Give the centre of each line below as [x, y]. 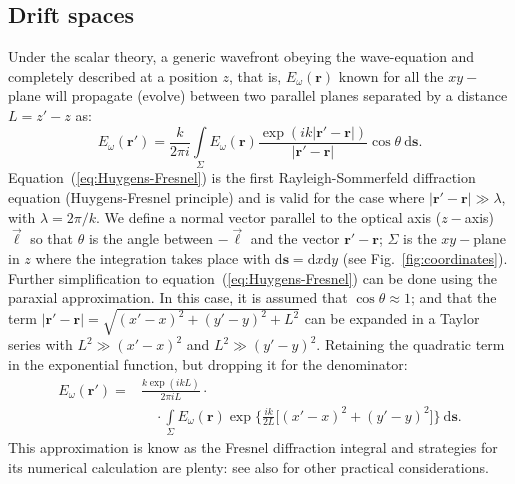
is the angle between [151, 238]
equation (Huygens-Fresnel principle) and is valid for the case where [216, 196]
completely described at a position [113, 75]
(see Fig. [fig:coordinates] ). [425, 257]
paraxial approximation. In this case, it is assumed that [178, 297]
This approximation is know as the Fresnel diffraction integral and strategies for [253, 447]
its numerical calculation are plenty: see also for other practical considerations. [248, 466]
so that [52, 238]
